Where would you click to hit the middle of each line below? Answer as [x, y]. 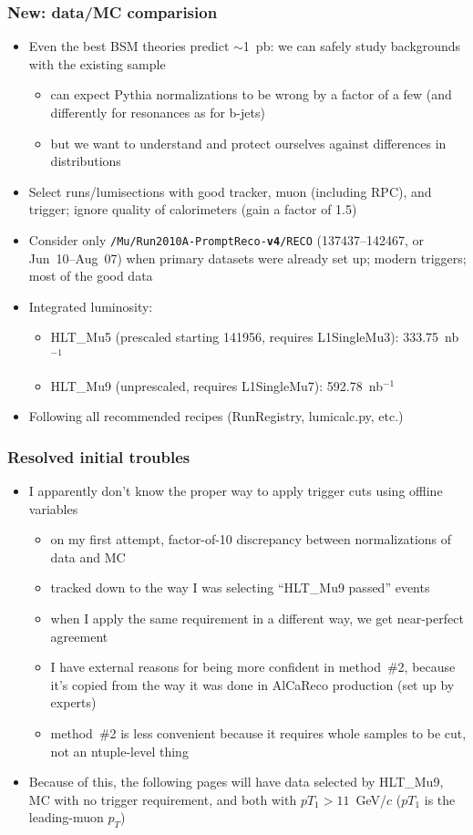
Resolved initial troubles [99, 456]
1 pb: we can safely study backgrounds [352, 46]
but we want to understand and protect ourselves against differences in [248, 143]
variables [53, 508]
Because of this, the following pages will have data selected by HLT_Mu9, [236, 782]
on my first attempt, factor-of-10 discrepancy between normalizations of [251, 539]
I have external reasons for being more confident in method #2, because [253, 667]
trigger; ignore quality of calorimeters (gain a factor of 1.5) [193, 209]
